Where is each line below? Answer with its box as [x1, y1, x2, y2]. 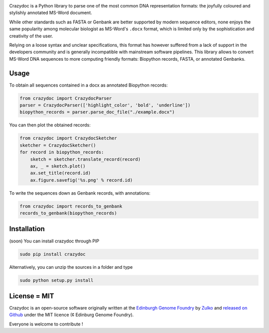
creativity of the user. [9, 33, 53, 39]
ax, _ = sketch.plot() [30, 163, 86, 169]
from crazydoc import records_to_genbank [19, 203, 123, 209]
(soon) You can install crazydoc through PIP [9, 238, 100, 244]
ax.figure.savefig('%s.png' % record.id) [30, 177, 133, 183]
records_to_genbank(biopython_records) [19, 211, 117, 216]
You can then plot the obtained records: [9, 122, 91, 128]
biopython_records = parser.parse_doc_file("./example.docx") [19, 110, 175, 115]
